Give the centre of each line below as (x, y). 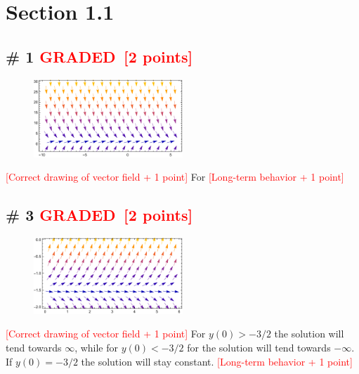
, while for (97, 347)
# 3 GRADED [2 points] (99, 215)
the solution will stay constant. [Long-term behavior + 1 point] (217, 361)
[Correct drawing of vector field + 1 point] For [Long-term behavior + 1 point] (175, 177)
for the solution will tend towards (259, 347)
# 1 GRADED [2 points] (99, 56)
